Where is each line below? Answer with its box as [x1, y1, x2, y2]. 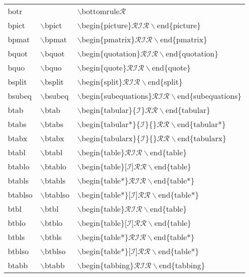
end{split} [148, 76, 183, 87]
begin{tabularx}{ [81, 132, 141, 144]
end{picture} [157, 19, 201, 31]
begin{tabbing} [81, 259, 134, 271]
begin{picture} [81, 19, 132, 31]
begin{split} [81, 76, 123, 87]
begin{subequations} [81, 90, 152, 101]
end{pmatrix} [160, 34, 207, 45]
